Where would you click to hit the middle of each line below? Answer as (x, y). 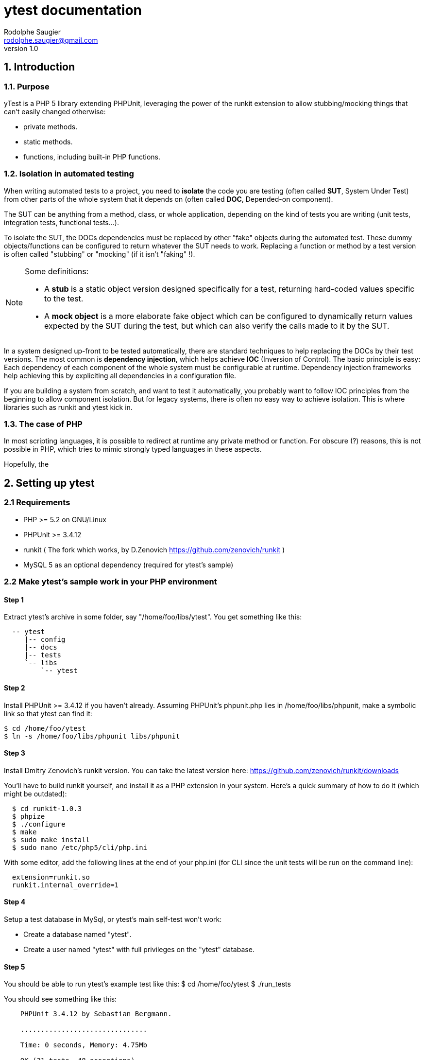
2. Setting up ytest (49, 483)
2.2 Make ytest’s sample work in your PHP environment (110, 582)
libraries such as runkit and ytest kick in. (68, 407)
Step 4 (15, 902)
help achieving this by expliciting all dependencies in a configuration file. (120, 375)
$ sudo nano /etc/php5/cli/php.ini (80, 847)
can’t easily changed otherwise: (55, 111)
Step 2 (15, 688)
